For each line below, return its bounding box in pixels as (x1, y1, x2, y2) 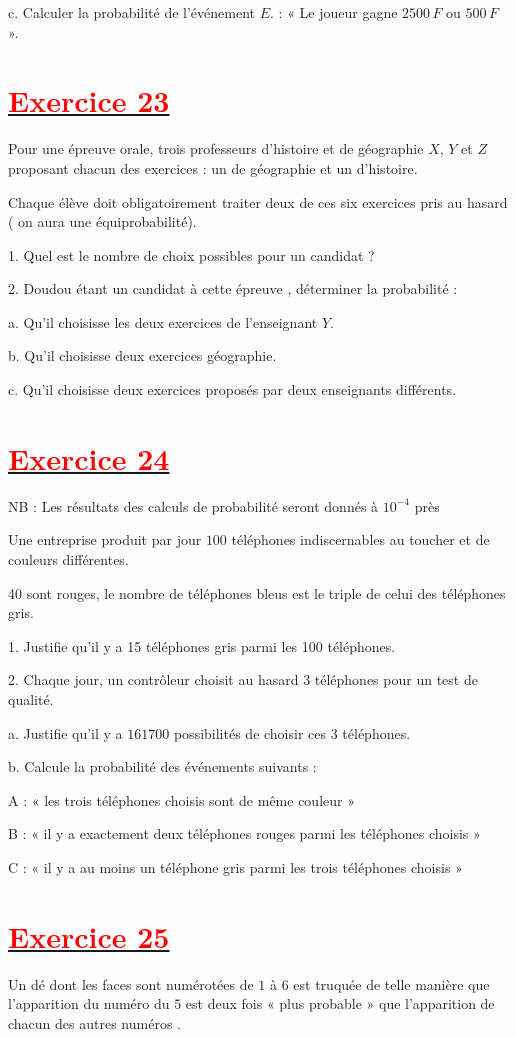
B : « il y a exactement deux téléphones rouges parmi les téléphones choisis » (8, 823, 481, 844)
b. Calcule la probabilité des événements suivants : (8, 756, 317, 777)
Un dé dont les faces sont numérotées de (8, 973, 254, 994)
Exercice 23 (8, 80, 170, 121)
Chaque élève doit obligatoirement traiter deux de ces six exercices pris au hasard (8, 191, 508, 212)
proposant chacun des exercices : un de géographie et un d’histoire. (8, 157, 418, 178)
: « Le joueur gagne (278, 2, 398, 22)
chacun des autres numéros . (8, 1012, 181, 1033)
